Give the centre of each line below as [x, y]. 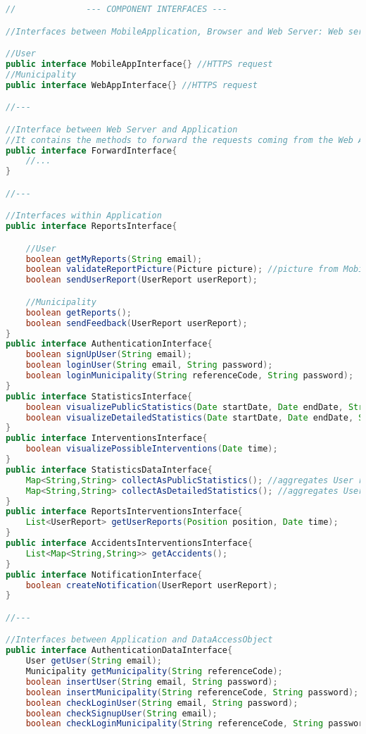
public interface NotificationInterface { [104, 574]
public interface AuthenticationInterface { [109, 344]
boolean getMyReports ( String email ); [114, 259]
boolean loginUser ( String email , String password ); [149, 365]
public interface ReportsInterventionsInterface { [124, 512]
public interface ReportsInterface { [91, 226]
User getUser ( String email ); [94, 661]
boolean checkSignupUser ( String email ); [121, 713]
